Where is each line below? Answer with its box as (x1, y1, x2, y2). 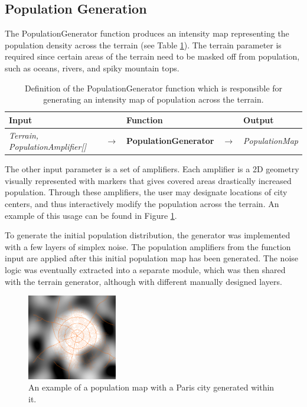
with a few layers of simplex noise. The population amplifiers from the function (5, 240, 291, 252)
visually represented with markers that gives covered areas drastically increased (5, 174, 292, 186)
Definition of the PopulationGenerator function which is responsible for (24, 81, 283, 94)
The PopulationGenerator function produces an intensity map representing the (5, 27, 289, 40)
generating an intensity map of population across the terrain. (43, 93, 264, 106)
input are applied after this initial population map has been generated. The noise (5, 252, 299, 264)
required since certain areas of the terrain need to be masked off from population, (5, 50, 300, 63)
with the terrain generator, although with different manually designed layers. (5, 275, 282, 287)
